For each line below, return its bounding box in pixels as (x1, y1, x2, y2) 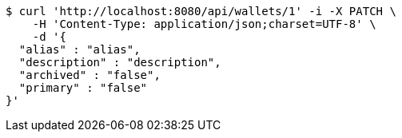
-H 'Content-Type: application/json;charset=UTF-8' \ (32, 18, 376, 30)
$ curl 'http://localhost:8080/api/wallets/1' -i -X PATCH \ (6, 5, 396, 18)
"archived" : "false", (18, 69, 161, 81)
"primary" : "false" (18, 81, 148, 94)
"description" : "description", (18, 56, 221, 69)
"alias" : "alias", (18, 43, 141, 56)
